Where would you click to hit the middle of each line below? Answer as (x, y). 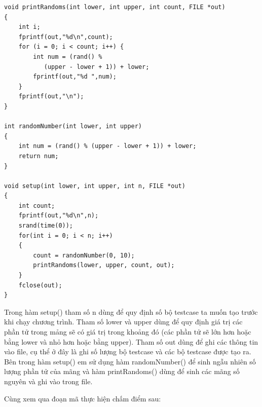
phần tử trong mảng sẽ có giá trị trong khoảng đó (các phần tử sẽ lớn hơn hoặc (128, 331)
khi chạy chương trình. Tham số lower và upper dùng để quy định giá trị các (123, 322)
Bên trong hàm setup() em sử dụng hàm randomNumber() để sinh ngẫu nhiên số (130, 361)
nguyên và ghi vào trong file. (48, 381)
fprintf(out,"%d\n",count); (66, 37)
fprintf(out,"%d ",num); (75, 77)
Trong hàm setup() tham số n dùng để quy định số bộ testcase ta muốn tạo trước (131, 311)
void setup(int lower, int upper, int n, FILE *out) (95, 186)
